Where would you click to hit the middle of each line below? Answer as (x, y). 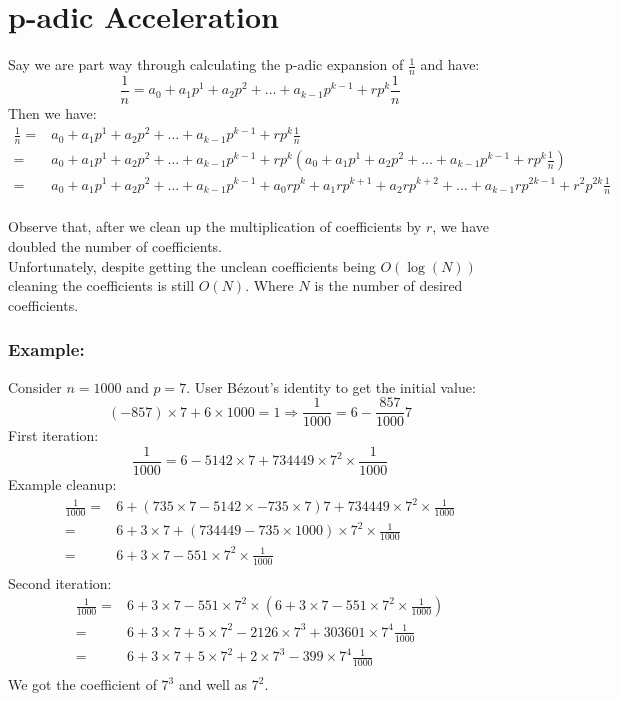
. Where (269, 285)
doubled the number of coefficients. (115, 246)
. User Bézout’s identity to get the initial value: (331, 386)
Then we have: (52, 113)
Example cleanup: (62, 483)
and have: (450, 64)
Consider (35, 386)
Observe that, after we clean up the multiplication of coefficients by (215, 226)
